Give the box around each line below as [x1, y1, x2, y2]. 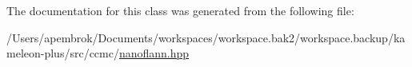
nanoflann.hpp [118, 45, 190, 61]
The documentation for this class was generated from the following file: [6, 2, 354, 18]
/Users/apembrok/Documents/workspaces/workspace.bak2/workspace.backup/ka [6, 29, 406, 45]
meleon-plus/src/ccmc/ [6, 45, 119, 61]
